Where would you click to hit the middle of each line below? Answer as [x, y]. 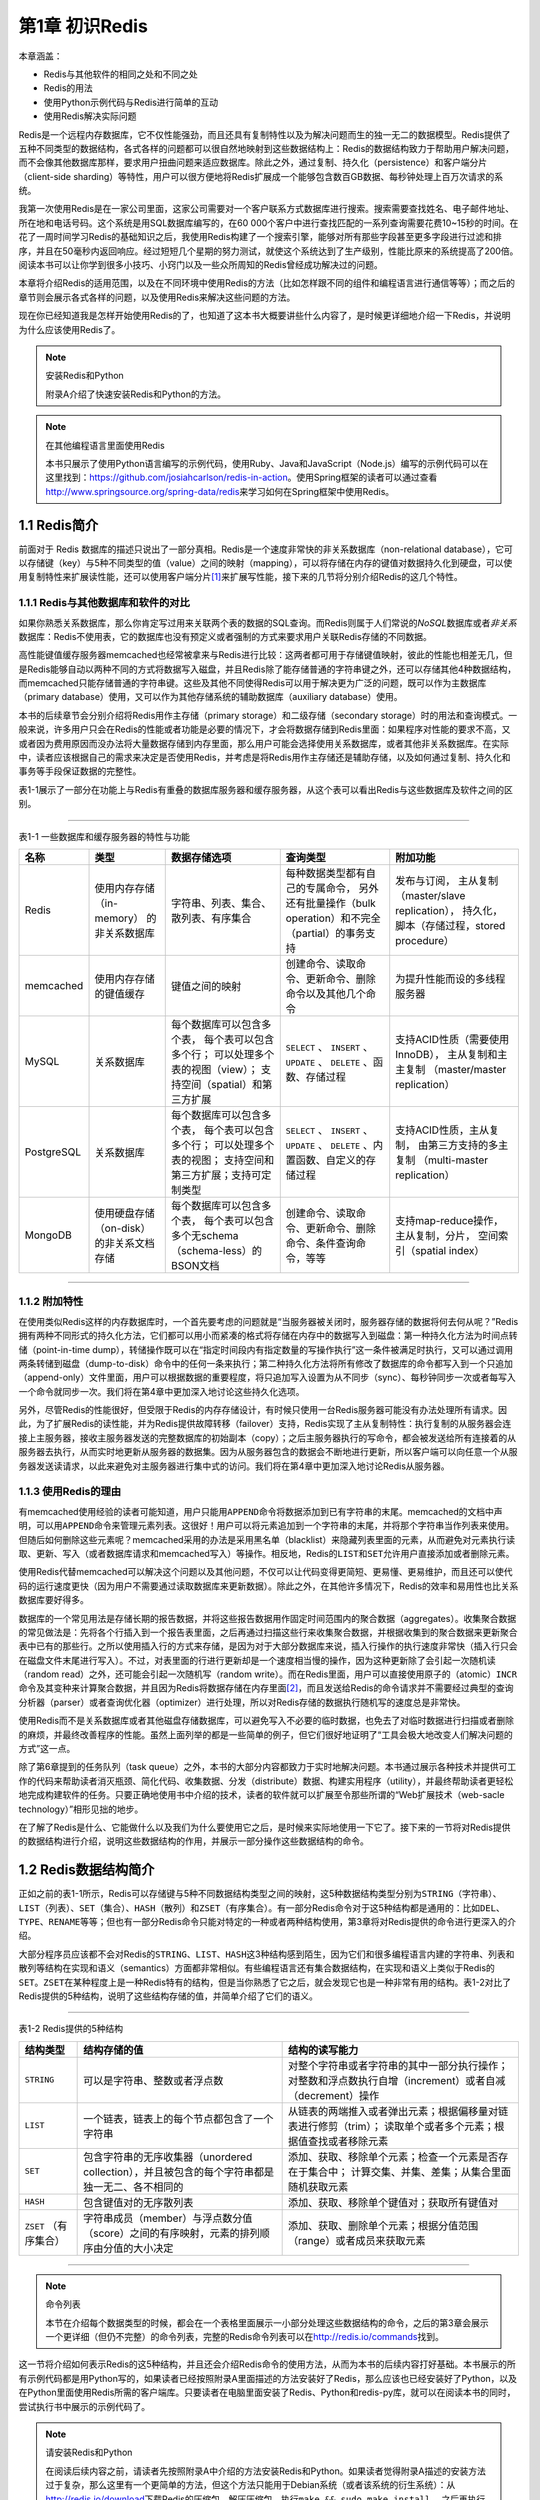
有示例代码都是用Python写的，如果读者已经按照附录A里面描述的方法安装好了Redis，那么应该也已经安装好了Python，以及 [268, 2378]
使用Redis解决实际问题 [90, 116]
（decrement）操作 [334, 2095]
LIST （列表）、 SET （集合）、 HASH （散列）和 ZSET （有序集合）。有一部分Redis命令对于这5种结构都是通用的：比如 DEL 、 [261, 1907]
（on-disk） [122, 1228]
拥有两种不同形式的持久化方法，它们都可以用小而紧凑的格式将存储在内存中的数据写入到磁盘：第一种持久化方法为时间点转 [268, 1336]
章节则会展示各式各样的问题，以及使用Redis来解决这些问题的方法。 [157, 297]
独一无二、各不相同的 [133, 2187]
